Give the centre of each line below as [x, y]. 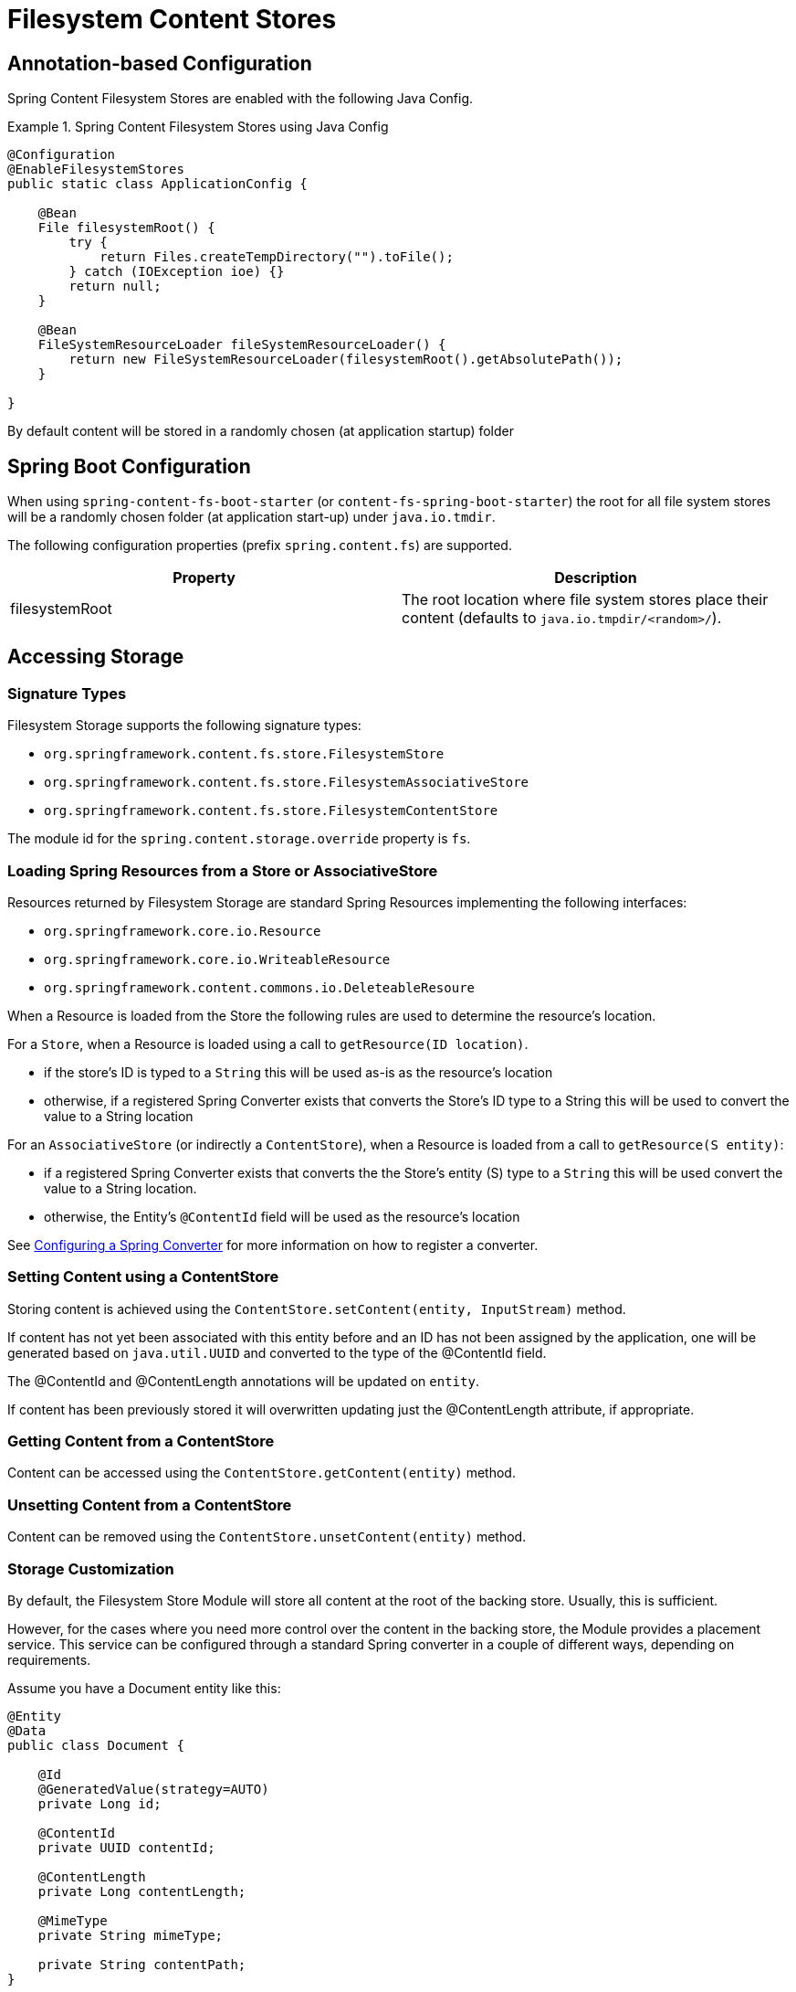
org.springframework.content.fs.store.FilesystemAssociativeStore [287, 783]
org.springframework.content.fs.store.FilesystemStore [244, 754]
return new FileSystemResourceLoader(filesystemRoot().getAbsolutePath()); [346, 360]
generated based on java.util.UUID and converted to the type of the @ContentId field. [277, 1352]
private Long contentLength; [142, 1891]
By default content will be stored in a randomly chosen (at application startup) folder [261, 431]
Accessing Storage [96, 657]
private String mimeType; [131, 1935]
